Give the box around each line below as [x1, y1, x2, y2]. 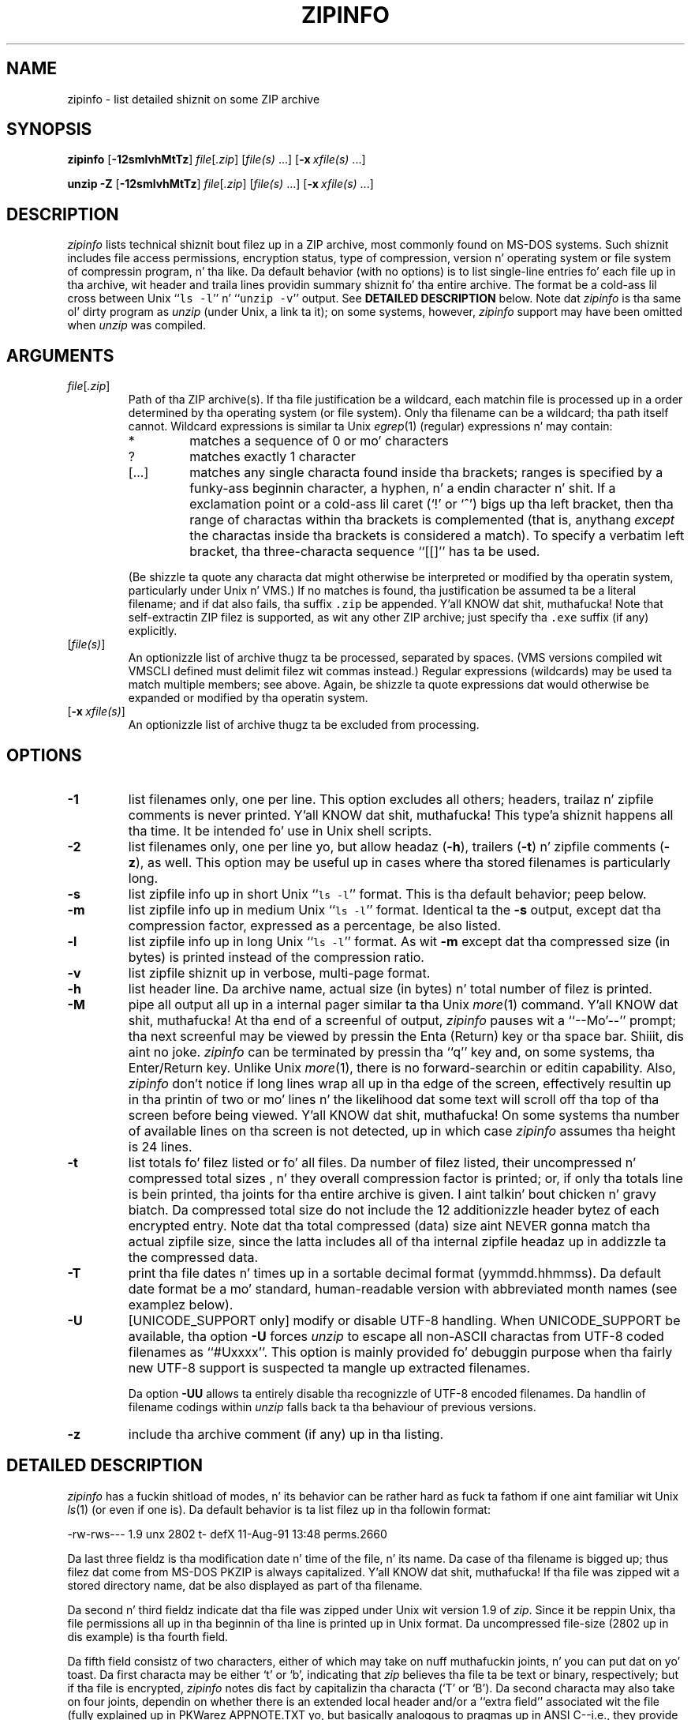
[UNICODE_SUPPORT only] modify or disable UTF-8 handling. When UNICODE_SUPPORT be [128, 1312, 681, 1328]
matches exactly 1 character [189, 449, 356, 465]
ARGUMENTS [6, 345, 114, 366]
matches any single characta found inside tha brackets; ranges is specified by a [189, 464, 663, 481]
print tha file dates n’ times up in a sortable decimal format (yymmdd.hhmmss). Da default [128, 1264, 662, 1281]
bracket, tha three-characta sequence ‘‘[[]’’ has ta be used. [189, 543, 540, 560]
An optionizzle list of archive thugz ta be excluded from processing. [128, 718, 480, 732]
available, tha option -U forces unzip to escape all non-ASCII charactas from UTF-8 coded [128, 1328, 664, 1344]
